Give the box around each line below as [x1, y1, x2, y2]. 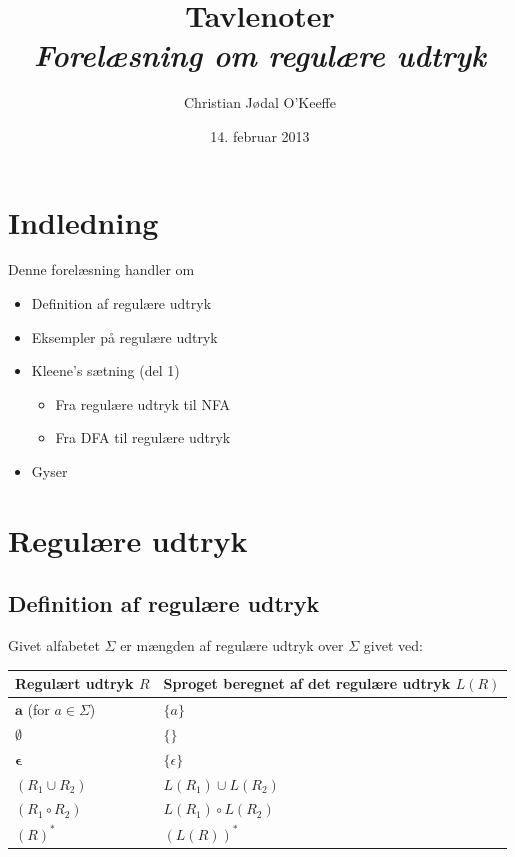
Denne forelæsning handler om [8, 259, 195, 280]
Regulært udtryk [15, 673, 134, 694]
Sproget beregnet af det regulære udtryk [163, 673, 451, 694]
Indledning [8, 201, 159, 242]
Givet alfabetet [8, 635, 100, 656]
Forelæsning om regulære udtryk [34, 34, 486, 76]
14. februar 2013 [210, 125, 310, 146]
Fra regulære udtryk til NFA [55, 393, 231, 414]
